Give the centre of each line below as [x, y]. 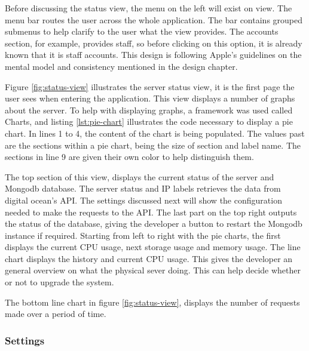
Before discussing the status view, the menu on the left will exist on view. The [149, 8]
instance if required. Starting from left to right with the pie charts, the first [143, 235]
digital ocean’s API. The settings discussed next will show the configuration [143, 200]
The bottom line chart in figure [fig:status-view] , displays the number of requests [152, 302]
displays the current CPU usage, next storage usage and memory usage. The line [153, 247]
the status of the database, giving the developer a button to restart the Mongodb [154, 224]
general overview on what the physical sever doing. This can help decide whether [153, 270]
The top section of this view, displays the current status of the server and [140, 176]
